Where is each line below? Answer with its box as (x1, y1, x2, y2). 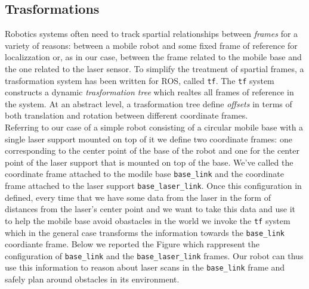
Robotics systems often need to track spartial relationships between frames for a (5, 27, 298, 40)
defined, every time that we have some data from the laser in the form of (5, 191, 271, 203)
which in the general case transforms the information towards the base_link (5, 226, 285, 238)
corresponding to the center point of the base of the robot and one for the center (5, 144, 299, 157)
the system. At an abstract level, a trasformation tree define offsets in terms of (5, 97, 292, 110)
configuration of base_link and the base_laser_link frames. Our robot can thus (5, 249, 304, 262)
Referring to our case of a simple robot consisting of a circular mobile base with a (5, 121, 304, 133)
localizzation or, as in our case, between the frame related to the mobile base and (5, 51, 302, 63)
